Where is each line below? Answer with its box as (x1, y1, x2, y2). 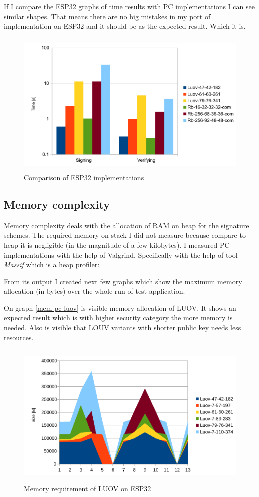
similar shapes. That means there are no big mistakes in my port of (4, 11, 211, 21)
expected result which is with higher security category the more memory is (4, 312, 233, 323)
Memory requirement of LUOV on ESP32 (24, 483, 151, 494)
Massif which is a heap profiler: (4, 259, 100, 270)
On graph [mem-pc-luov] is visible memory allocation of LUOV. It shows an (4, 302, 236, 313)
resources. (4, 332, 34, 342)
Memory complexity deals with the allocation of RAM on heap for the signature (4, 220, 249, 230)
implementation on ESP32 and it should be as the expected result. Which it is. (4, 21, 246, 31)
